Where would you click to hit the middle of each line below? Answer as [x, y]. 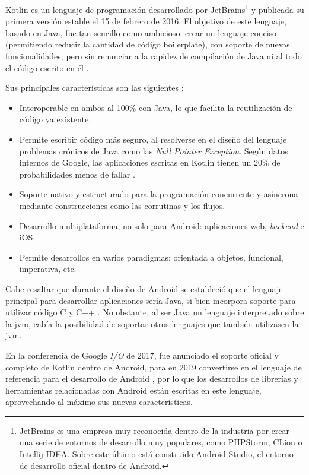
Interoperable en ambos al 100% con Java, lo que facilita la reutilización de [156, 107]
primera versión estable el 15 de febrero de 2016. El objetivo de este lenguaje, [146, 21]
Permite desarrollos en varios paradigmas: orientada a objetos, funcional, [151, 257]
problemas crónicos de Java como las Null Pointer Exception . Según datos [154, 151]
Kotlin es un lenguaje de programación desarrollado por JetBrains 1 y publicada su [155, 9]
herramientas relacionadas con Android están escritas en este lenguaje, [133, 390]
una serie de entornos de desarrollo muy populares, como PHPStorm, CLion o [161, 442]
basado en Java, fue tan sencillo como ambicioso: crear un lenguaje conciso [141, 32]
